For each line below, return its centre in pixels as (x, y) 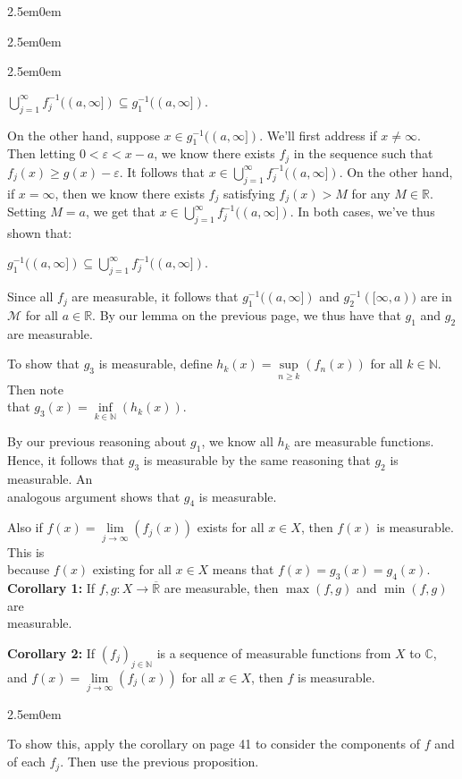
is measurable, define (155, 364)
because (29, 569)
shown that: (40, 232)
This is (26, 551)
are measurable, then (221, 588)
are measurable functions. (364, 441)
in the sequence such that (363, 153)
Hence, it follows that (66, 460)
